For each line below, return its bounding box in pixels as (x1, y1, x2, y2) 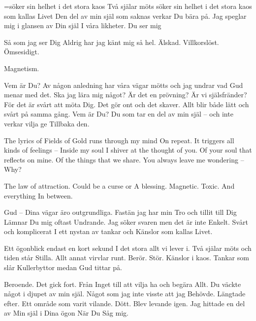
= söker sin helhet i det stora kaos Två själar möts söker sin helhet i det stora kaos (4, 1, 252, 11)
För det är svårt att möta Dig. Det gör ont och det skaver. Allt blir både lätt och (4, 99, 249, 109)
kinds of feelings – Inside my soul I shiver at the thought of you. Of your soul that (4, 145, 252, 155)
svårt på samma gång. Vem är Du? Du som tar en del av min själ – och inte (4, 109, 233, 119)
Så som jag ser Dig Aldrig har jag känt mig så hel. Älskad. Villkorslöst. (4, 37, 219, 47)
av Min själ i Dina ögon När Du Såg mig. (4, 308, 128, 318)
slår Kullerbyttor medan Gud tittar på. (4, 262, 122, 273)
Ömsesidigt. (4, 46, 39, 57)
